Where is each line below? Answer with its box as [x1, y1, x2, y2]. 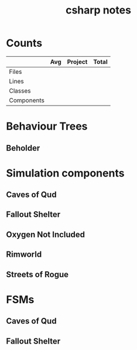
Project [67, 57, 88, 66]
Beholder [6, 143, 40, 153]
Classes [9, 86, 31, 94]
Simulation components [6, 166, 125, 179]
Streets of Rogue [6, 269, 69, 279]
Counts [6, 36, 43, 50]
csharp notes [65, 4, 132, 17]
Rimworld [6, 250, 42, 260]
